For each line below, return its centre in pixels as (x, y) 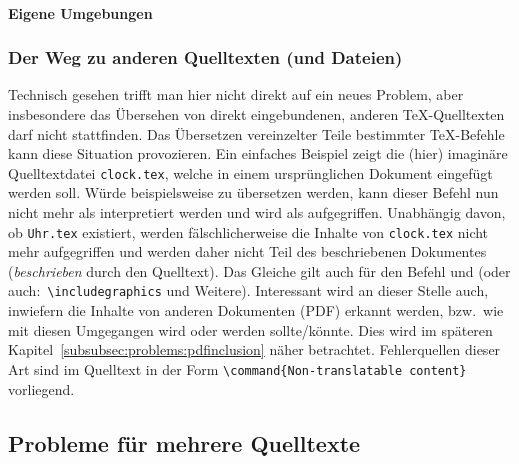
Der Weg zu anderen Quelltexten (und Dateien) (205, 57)
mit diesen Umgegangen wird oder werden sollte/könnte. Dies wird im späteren (250, 329)
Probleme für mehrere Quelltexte (184, 442)
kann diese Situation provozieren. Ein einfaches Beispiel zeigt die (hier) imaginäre (258, 153)
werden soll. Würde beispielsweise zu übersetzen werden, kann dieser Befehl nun (253, 192)
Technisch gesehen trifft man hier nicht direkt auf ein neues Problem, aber (236, 94)
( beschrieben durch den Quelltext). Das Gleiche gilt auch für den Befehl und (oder (259, 270)
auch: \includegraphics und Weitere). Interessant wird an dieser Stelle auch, (248, 290)
